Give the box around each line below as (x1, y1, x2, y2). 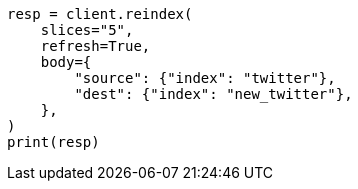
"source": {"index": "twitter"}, (74, 70, 336, 86)
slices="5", (40, 22, 134, 38)
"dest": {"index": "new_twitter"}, (74, 86, 353, 102)
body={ (40, 54, 92, 70)
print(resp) (7, 134, 100, 150)
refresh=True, (40, 38, 151, 54)
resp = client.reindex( (7, 6, 193, 22)
